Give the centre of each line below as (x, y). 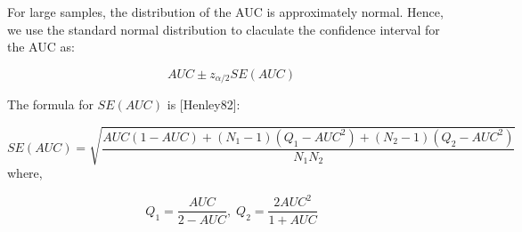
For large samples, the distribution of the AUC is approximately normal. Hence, (225, 12)
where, (25, 173)
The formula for (50, 104)
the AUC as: (41, 47)
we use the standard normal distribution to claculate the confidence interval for (224, 29)
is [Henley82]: (204, 104)
